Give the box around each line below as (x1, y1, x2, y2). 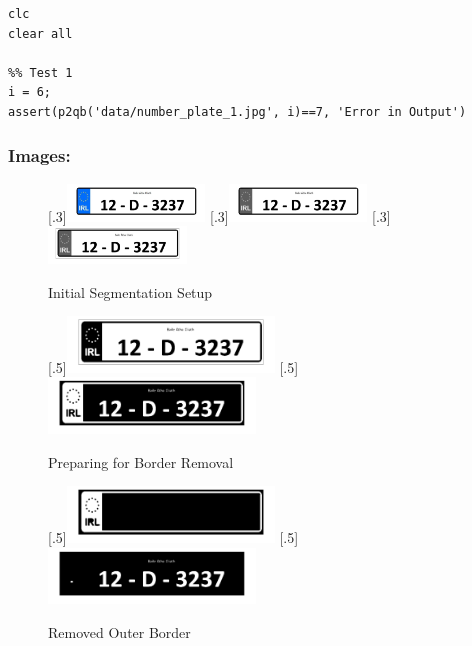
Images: (8, 143, 71, 168)
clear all (8, 26, 73, 41)
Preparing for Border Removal (48, 451, 234, 472)
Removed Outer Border (48, 621, 191, 642)
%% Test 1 (8, 65, 73, 80)
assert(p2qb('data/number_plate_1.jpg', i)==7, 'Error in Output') (8, 104, 467, 119)
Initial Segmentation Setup (48, 281, 213, 302)
